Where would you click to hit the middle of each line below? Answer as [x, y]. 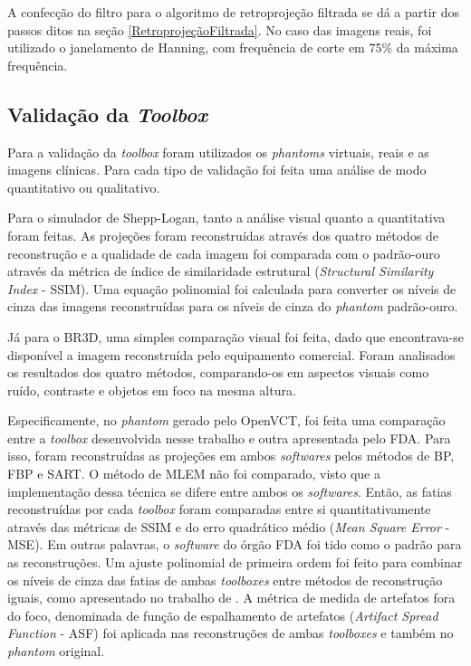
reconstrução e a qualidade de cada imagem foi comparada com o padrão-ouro [224, 253]
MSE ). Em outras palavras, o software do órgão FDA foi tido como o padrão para [235, 544]
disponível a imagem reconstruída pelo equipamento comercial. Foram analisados [231, 354]
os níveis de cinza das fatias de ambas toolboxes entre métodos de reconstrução [225, 580]
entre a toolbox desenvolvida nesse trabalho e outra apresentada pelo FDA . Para [229, 438]
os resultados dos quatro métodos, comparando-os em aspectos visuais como [218, 372]
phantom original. [56, 651]
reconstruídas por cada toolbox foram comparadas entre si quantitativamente [219, 509]
